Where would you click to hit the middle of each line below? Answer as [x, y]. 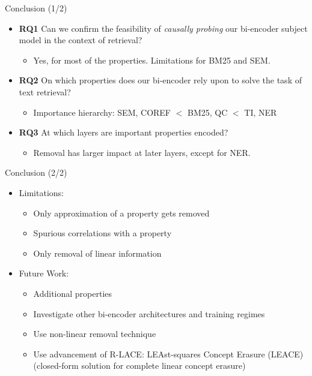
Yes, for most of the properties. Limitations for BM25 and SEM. [152, 60]
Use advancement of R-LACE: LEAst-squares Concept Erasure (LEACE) [168, 354]
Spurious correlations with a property [102, 233]
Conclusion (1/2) [36, 8]
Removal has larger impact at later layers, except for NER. [142, 152]
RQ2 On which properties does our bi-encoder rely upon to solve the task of [160, 80]
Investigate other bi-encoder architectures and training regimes [149, 313]
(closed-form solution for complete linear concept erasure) [139, 366]
